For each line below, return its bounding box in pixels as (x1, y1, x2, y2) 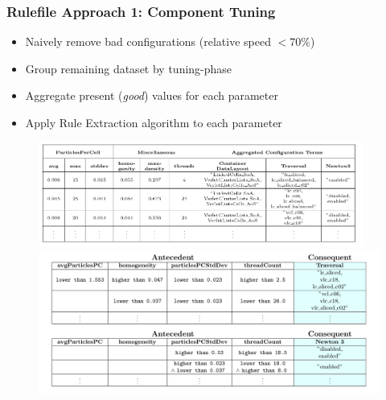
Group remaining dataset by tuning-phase (25, 60, 232, 76)
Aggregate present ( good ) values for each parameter (25, 87, 278, 104)
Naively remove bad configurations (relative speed (25, 33, 271, 50)
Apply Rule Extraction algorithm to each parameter (25, 114, 282, 130)
